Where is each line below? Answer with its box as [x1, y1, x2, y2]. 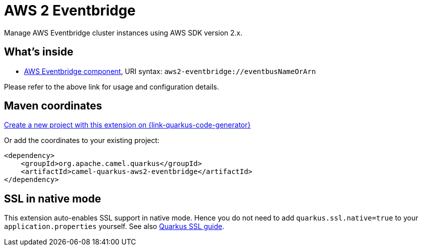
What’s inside [4, 45, 73, 58]
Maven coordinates [4, 99, 102, 112]
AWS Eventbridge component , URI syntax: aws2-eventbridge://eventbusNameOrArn [24, 66, 316, 75]
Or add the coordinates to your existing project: [4, 136, 160, 145]
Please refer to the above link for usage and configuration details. [4, 82, 219, 91]
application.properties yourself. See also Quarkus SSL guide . [4, 222, 224, 231]
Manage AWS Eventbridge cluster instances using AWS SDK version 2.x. [4, 28, 243, 37]
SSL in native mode [4, 192, 101, 205]
